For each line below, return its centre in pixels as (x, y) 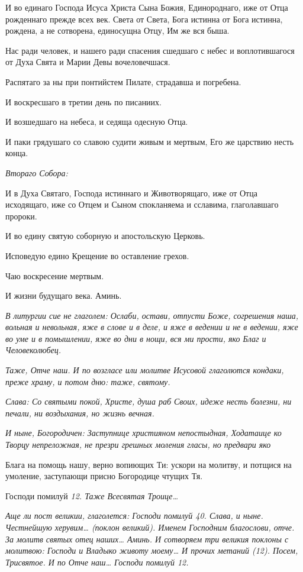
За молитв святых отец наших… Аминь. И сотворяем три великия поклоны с (147, 539)
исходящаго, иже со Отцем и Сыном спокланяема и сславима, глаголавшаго (142, 204)
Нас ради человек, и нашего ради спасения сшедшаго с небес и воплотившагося (150, 50)
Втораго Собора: (37, 172)
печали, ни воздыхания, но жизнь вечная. (80, 413)
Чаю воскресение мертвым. (55, 275)
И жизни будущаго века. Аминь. (64, 295)
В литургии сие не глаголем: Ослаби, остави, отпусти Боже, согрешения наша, (152, 315)
